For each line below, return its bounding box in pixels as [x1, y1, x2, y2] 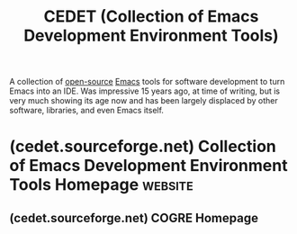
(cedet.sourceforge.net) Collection [9, 137, 277, 157]
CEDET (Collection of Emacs [43, 6, 259, 27]
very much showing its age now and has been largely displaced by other [9, 95, 278, 106]
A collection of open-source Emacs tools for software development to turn [9, 76, 285, 87]
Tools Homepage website [9, 175, 193, 195]
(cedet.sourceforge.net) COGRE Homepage [9, 210, 259, 226]
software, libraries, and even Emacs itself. [9, 105, 165, 116]
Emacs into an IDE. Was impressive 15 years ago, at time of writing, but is [9, 85, 281, 96]
